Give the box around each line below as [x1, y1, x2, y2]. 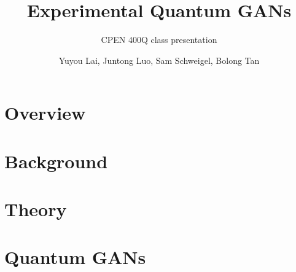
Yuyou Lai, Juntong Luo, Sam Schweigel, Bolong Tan [58, 53, 260, 66]
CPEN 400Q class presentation [101, 33, 217, 46]
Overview [4, 100, 86, 125]
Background [4, 148, 108, 173]
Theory [4, 196, 67, 222]
